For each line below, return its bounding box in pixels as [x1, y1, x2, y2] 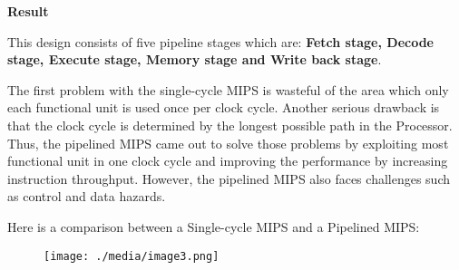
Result [7, 2, 49, 20]
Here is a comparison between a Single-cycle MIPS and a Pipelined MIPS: [7, 217, 420, 236]
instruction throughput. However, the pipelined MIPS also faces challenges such [7, 169, 450, 188]
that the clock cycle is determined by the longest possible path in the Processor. [7, 115, 453, 134]
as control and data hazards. [7, 187, 166, 206]
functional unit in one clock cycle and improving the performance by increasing [7, 151, 448, 170]
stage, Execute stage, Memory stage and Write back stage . [7, 50, 382, 69]
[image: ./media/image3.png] [44, 249, 220, 263]
